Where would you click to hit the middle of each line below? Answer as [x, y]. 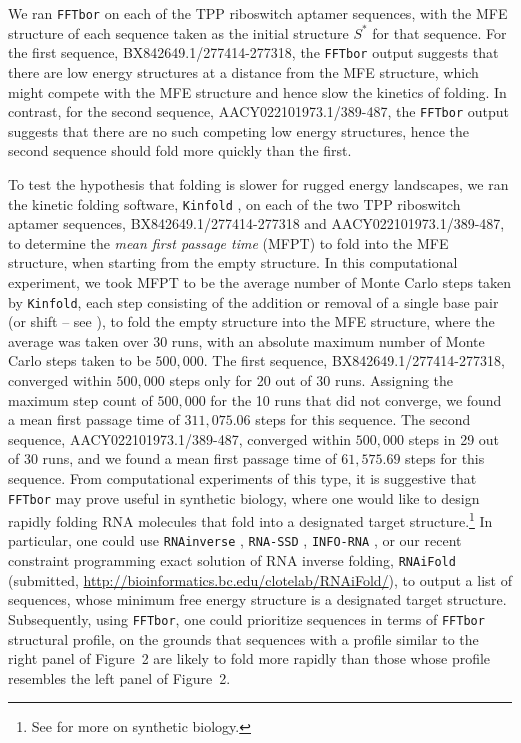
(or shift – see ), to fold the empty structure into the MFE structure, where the [251, 321]
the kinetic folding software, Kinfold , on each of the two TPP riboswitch [234, 203]
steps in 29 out [454, 438]
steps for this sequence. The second [363, 419]
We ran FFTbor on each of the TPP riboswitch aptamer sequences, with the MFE [258, 13]
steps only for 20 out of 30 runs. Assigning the [311, 380]
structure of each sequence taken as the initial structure [178, 32]
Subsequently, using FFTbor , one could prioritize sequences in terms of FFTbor [246, 618]
